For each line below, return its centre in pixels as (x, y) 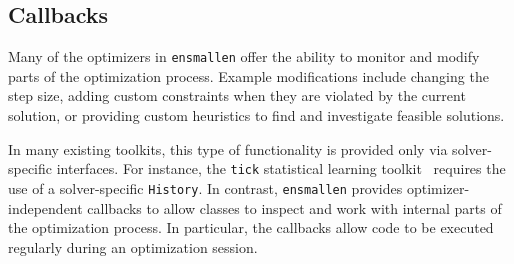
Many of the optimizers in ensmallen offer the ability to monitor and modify (244, 56)
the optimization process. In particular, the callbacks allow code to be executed (251, 227)
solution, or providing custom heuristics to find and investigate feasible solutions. (256, 115)
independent (45, 207)
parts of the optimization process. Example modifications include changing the (248, 75)
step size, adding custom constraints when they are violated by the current (237, 95)
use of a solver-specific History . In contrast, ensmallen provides (205, 187)
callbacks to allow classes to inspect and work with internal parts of (294, 207)
